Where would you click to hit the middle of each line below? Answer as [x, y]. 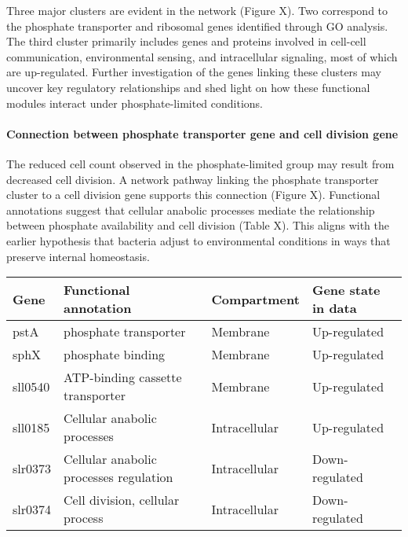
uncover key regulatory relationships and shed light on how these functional [188, 87]
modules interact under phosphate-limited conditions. [135, 103]
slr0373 [32, 468]
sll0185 [31, 427]
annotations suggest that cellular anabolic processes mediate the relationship [191, 210]
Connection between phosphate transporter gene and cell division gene [202, 133]
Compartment [255, 299]
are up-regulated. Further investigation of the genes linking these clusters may [194, 72]
